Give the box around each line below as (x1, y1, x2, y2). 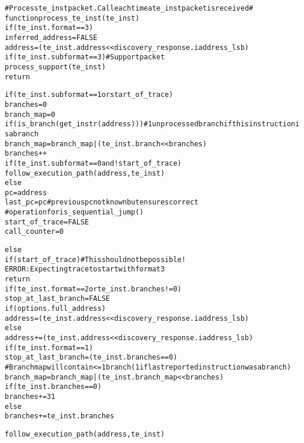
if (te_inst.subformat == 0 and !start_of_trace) (5, 159, 182, 167)
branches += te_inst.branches (5, 412, 115, 421)
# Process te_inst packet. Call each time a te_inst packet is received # (5, 4, 253, 12)
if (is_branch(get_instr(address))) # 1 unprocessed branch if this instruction (5, 120, 296, 129)
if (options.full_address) (5, 304, 106, 313)
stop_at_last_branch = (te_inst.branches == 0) (5, 353, 178, 362)
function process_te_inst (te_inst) (5, 14, 140, 22)
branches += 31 (5, 392, 55, 401)
